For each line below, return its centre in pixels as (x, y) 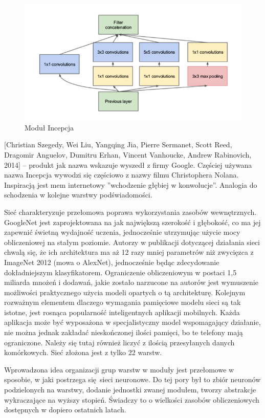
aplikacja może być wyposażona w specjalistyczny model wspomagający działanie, (132, 322)
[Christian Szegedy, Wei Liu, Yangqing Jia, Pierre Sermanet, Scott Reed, (118, 145)
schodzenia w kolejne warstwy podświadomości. (78, 195)
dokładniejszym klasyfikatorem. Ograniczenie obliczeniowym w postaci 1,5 (120, 272)
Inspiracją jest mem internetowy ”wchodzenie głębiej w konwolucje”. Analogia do (131, 184)
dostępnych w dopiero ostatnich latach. (65, 410)
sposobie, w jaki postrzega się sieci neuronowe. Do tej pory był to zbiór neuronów (132, 379)
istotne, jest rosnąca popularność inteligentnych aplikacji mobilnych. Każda (122, 312)
